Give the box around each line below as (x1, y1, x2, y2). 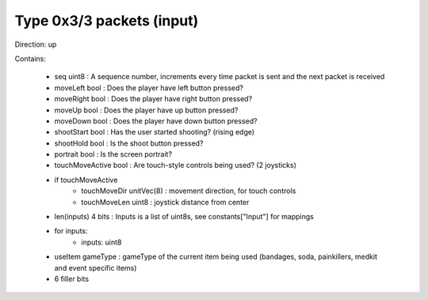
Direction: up (14, 40, 57, 49)
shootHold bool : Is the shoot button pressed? (54, 139, 204, 148)
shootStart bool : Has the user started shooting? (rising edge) (54, 127, 255, 137)
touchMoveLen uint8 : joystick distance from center (81, 197, 250, 207)
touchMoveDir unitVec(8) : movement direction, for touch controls (81, 186, 296, 196)
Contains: (14, 54, 47, 63)
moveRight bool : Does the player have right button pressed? (54, 94, 253, 104)
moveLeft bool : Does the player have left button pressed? (54, 83, 243, 93)
